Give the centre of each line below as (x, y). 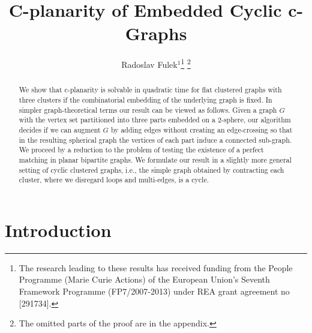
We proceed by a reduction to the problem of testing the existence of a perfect (141, 150)
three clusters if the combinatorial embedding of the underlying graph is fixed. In (145, 100)
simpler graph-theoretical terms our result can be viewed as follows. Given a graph (148, 109)
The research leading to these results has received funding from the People (156, 267)
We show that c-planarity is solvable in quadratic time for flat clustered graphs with (150, 90)
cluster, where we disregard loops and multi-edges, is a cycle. (114, 180)
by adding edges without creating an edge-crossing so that (202, 129)
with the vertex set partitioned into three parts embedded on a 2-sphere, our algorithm (155, 120)
